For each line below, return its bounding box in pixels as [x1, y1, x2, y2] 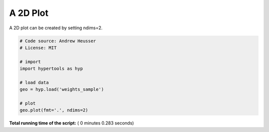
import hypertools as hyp [19, 66, 83, 71]
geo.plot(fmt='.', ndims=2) [19, 107, 88, 113]
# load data [19, 79, 49, 85]
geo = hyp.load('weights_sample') [19, 87, 104, 92]
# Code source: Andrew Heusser [19, 38, 97, 44]
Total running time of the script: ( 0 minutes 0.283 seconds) [9, 120, 134, 126]
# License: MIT [19, 45, 57, 51]
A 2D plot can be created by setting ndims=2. [9, 25, 103, 31]
